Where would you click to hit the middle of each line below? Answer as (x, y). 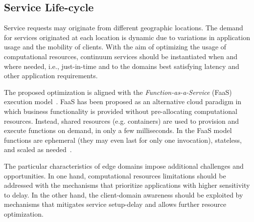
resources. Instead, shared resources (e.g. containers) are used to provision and (122, 121)
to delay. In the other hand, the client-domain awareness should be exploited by (124, 194)
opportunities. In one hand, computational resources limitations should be (115, 175)
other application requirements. (51, 76)
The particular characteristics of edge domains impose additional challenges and (124, 166)
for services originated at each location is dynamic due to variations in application (127, 37)
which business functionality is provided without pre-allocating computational (121, 111)
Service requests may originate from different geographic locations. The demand (124, 28)
